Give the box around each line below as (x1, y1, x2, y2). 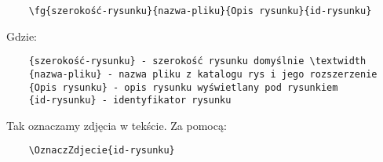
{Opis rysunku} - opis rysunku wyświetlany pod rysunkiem (28, 81, 338, 93)
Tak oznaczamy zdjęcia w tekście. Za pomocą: (6, 117, 227, 133)
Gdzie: (6, 27, 37, 44)
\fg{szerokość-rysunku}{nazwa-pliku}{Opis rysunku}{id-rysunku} (28, 5, 372, 16)
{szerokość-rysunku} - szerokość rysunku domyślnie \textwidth (28, 56, 367, 67)
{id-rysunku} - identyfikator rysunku (28, 95, 232, 106)
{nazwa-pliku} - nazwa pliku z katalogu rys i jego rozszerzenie (28, 68, 378, 80)
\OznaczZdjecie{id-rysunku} (28, 145, 175, 157)
